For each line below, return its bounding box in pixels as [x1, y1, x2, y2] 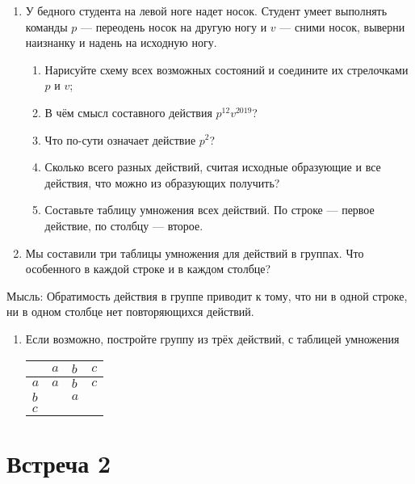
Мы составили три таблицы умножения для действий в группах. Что [25, 244, 364, 261]
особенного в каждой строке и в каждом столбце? [25, 260, 271, 277]
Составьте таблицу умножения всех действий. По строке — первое [44, 201, 375, 218]
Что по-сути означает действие [44, 131, 196, 148]
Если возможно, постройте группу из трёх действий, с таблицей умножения [25, 330, 400, 347]
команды [25, 18, 68, 35]
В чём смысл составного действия [44, 103, 212, 120]
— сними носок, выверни [279, 18, 405, 35]
